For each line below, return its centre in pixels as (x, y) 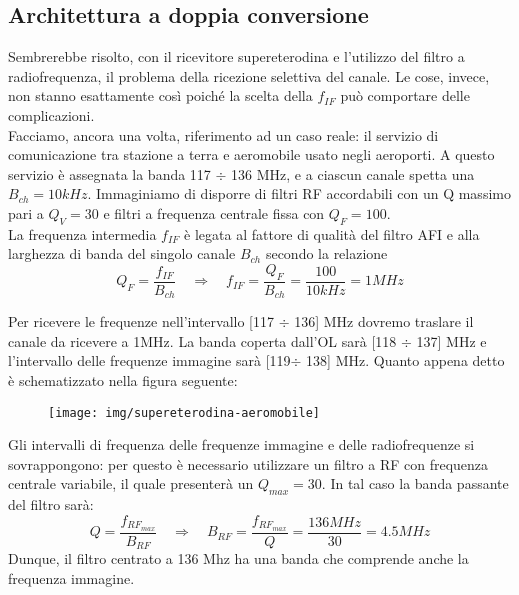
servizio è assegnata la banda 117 (109, 173)
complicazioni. (51, 114)
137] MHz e (451, 340)
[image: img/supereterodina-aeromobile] (184, 412)
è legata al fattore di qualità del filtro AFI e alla (332, 233)
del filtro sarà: (51, 504)
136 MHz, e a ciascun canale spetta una (353, 173)
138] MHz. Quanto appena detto (405, 360)
